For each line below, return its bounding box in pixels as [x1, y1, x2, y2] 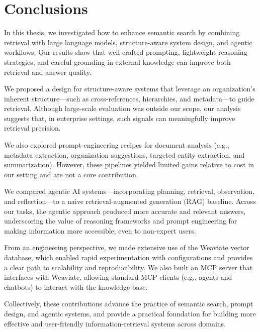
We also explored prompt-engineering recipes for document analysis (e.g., [4, 140, 229, 150]
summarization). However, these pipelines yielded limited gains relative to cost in [4, 159, 254, 170]
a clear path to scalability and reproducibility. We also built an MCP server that [4, 262, 253, 272]
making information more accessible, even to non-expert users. [4, 225, 196, 236]
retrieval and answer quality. [4, 66, 92, 77]
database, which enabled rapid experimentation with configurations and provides [4, 252, 253, 262]
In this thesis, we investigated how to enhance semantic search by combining [4, 27, 240, 38]
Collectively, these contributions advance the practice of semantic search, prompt [4, 298, 253, 309]
